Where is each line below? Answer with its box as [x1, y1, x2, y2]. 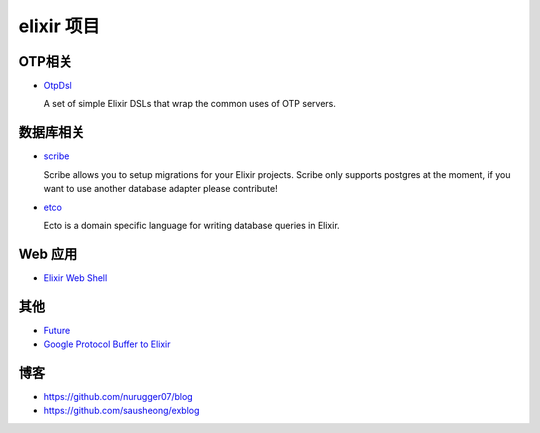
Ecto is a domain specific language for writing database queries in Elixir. [43, 219, 340, 231]
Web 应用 [18, 245, 78, 262]
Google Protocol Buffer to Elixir [43, 338, 171, 350]
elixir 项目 [18, 15, 100, 37]
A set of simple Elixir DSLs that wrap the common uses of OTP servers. [43, 98, 337, 110]
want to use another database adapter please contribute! [43, 183, 279, 195]
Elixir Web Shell [43, 271, 108, 284]
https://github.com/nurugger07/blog [43, 391, 194, 403]
